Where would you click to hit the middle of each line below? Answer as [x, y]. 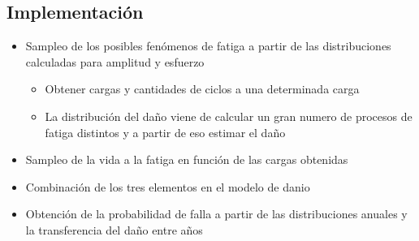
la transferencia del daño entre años [114, 229]
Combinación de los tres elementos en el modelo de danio [168, 186]
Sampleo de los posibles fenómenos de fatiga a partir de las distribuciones [208, 46]
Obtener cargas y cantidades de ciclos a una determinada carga [202, 89]
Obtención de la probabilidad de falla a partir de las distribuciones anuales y [216, 214]
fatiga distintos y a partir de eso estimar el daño [165, 132]
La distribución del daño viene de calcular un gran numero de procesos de [229, 116]
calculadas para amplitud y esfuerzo [115, 61]
